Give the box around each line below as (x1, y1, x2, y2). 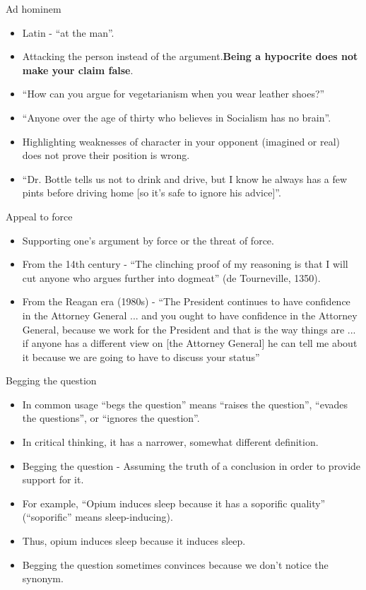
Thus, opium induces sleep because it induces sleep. (22, 533, 246, 548)
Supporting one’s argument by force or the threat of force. (22, 232, 274, 247)
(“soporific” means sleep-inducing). (22, 509, 173, 524)
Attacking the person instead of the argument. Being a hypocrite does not (22, 49, 358, 64)
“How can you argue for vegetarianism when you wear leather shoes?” (22, 86, 325, 101)
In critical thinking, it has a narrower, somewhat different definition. (22, 435, 319, 449)
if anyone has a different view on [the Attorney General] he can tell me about (22, 336, 358, 350)
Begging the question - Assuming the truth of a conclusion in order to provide (22, 458, 361, 473)
